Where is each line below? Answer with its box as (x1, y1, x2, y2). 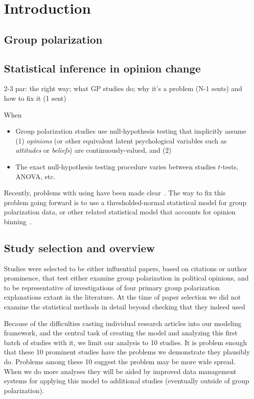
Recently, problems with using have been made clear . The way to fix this (4, 188, 226, 198)
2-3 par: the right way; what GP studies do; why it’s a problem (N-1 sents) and (4, 83, 242, 94)
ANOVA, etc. (15, 171, 56, 181)
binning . (4, 216, 32, 226)
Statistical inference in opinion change (4, 60, 201, 75)
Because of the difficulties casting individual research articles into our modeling (4, 318, 242, 328)
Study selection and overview (4, 240, 155, 255)
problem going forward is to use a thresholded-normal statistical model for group (4, 197, 247, 207)
